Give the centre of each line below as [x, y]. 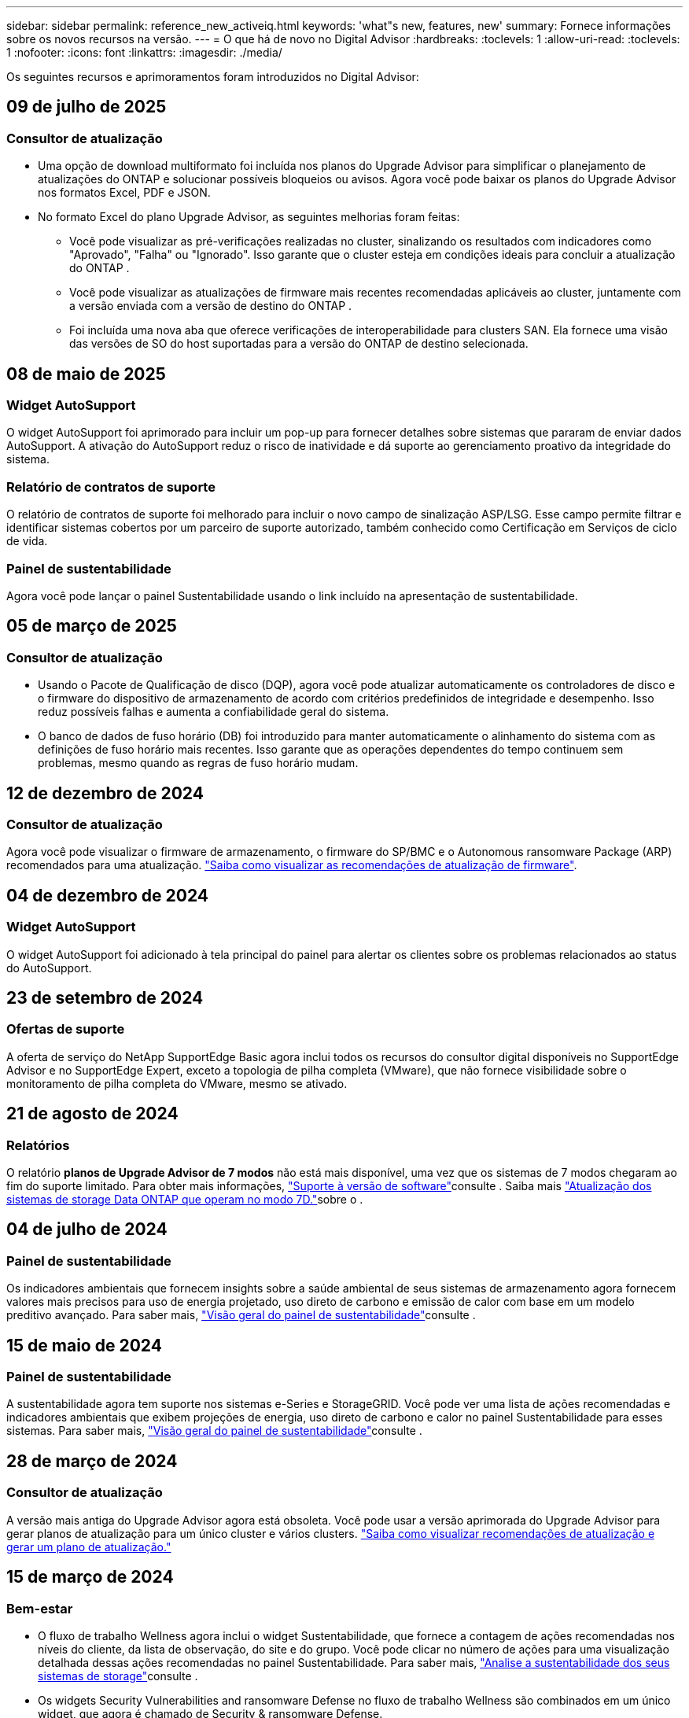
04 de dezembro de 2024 [108, 895]
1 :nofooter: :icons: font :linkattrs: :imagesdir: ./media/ [144, 52]
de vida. [27, 541]
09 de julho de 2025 [87, 107]
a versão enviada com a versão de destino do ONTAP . [211, 306]
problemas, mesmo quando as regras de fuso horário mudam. [198, 763]
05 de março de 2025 [92, 626]
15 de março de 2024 [90, 1577]
